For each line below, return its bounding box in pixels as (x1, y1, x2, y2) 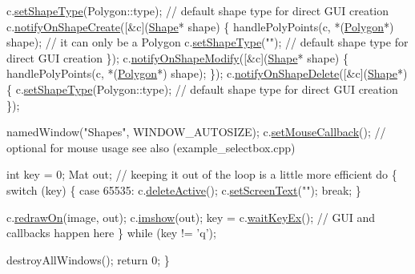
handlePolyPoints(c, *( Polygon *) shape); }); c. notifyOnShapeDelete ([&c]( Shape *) (6, 65, 408, 82)
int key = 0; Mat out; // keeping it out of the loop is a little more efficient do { (6, 166, 397, 183)
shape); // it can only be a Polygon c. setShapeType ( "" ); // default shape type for (6, 34, 409, 50)
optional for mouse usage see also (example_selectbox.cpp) (6, 139, 296, 155)
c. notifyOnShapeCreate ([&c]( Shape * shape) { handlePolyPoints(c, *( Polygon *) (6, 18, 394, 34)
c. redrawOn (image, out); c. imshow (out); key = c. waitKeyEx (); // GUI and (6, 208, 376, 225)
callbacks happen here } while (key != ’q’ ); (6, 224, 216, 241)
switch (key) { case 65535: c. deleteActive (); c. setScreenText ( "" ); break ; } (6, 181, 361, 198)
